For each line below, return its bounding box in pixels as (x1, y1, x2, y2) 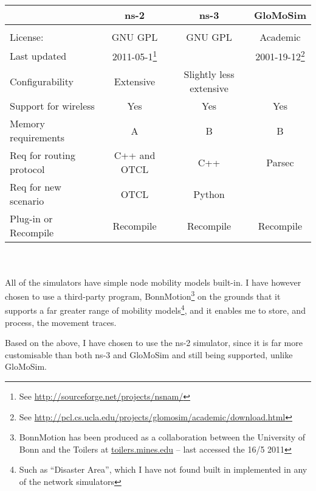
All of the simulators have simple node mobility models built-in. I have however (5, 275, 301, 288)
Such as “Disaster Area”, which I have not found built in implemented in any (19, 463, 307, 476)
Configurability (10, 74, 74, 88)
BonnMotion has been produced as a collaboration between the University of (19, 431, 306, 443)
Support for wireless (10, 99, 95, 113)
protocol (10, 162, 45, 177)
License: (10, 30, 44, 44)
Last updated (10, 48, 67, 63)
